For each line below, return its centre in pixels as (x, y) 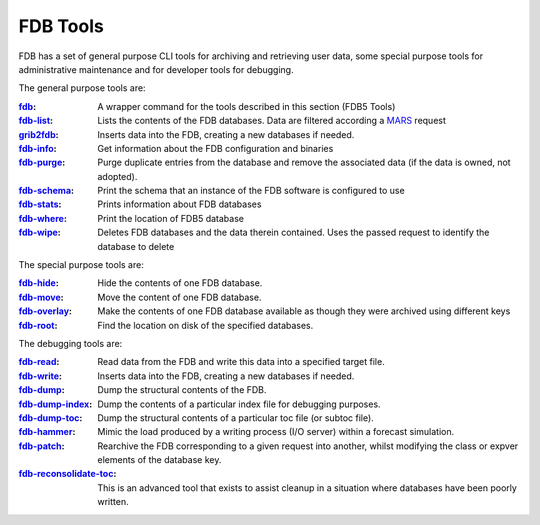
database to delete (136, 246)
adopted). (117, 176)
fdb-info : (37, 148)
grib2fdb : (38, 134)
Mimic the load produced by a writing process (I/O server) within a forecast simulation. (276, 432)
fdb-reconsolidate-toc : (67, 474)
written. (113, 502)
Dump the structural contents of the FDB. (182, 390)
